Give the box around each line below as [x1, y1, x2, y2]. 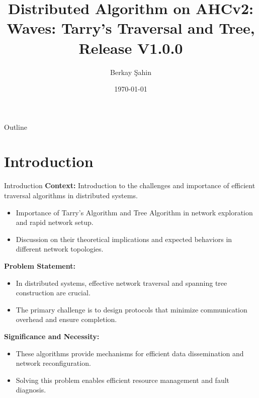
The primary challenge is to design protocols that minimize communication [16, 304, 247, 314]
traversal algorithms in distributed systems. [4, 190, 138, 200]
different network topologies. [16, 244, 104, 254]
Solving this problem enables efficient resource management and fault [16, 374, 230, 385]
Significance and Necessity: [4, 331, 100, 341]
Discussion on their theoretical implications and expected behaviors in [16, 233, 232, 244]
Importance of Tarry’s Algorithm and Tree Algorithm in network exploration [16, 207, 253, 217]
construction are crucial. [16, 287, 91, 298]
